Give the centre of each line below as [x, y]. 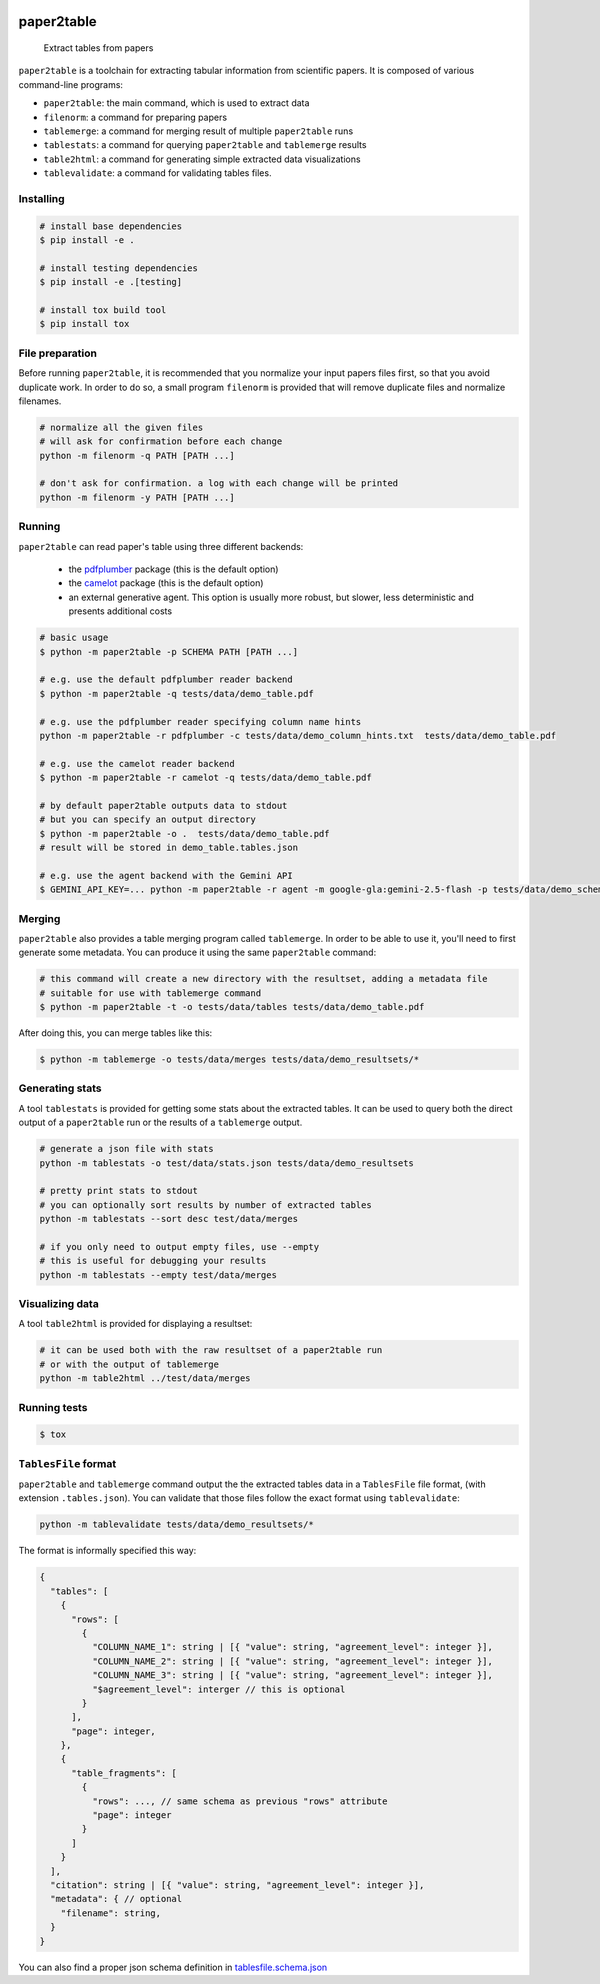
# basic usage [74, 638]
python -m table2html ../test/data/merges [145, 1378]
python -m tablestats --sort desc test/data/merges [169, 1219]
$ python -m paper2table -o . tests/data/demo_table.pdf [184, 833]
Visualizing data [58, 1304]
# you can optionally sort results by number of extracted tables [205, 1204]
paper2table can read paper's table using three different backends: [161, 546]
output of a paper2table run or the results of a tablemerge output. [160, 1122]
